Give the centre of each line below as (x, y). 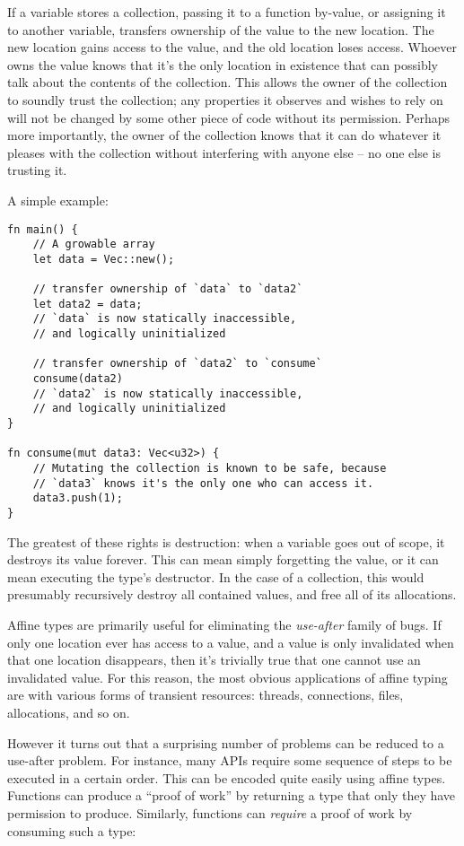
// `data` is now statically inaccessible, (165, 319)
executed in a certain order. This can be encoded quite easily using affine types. (227, 777)
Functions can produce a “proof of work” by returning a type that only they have (232, 795)
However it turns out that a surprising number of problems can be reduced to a (226, 742)
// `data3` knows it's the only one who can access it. (203, 483)
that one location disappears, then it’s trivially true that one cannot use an (214, 660)
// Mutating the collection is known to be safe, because (210, 469)
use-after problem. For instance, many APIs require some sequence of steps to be (230, 760)
